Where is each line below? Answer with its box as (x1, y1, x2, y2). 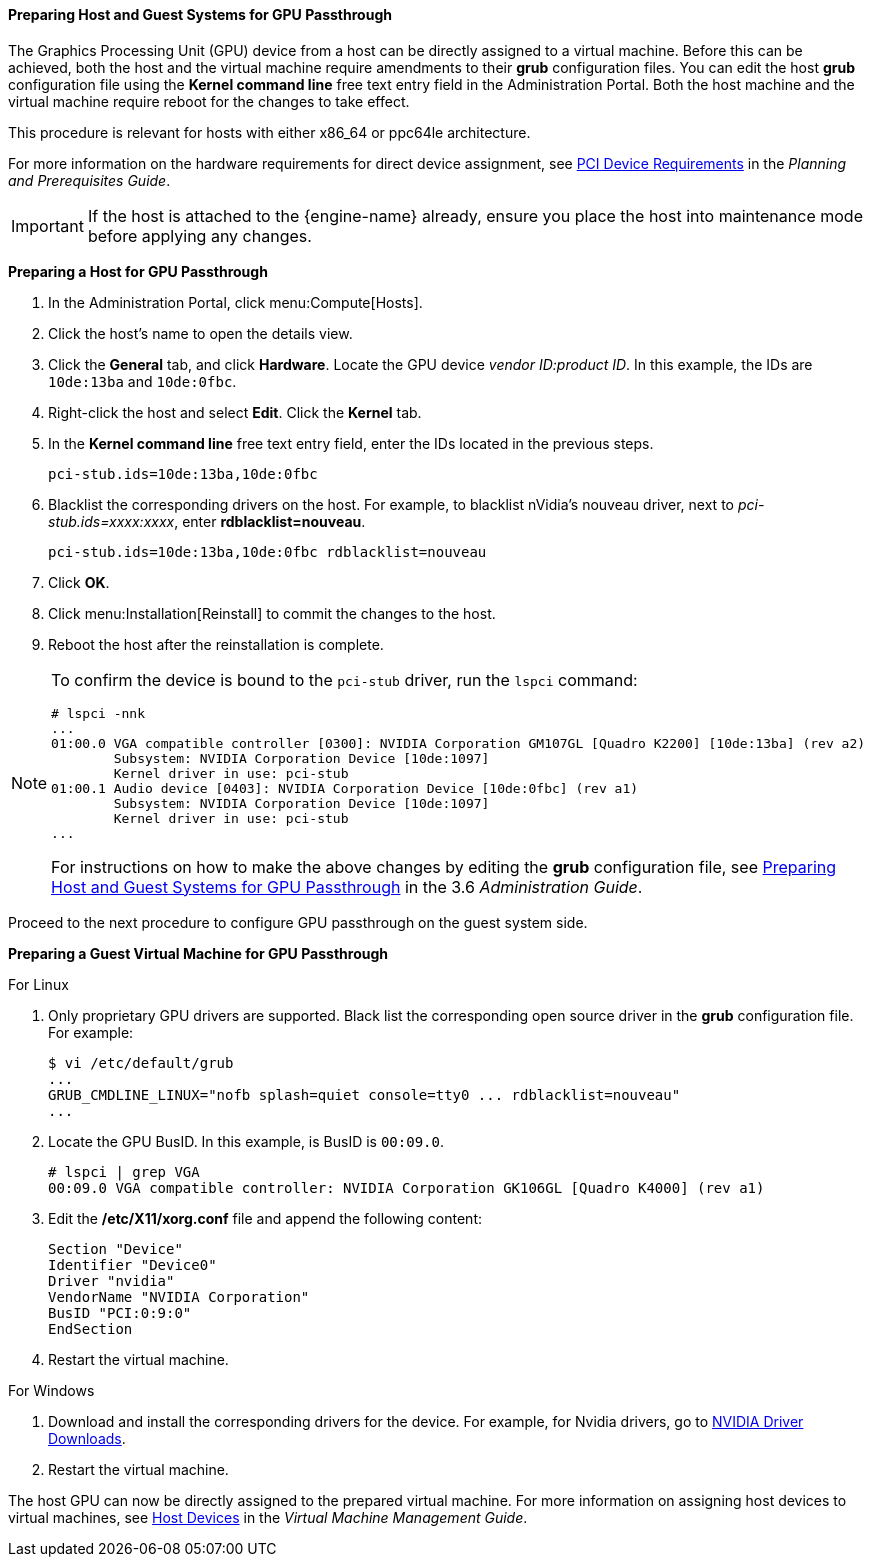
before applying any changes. (87, 225, 312, 246)
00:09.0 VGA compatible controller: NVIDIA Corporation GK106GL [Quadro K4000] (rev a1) (48, 1179, 765, 1196)
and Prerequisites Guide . (8, 171, 171, 189)
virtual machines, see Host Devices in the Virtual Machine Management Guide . (8, 1508, 528, 1526)
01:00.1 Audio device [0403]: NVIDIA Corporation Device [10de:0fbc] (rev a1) (51, 780, 639, 796)
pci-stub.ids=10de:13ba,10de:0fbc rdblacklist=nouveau (48, 543, 487, 560)
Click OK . (48, 573, 110, 591)
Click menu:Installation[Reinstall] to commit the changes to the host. (48, 604, 496, 622)
